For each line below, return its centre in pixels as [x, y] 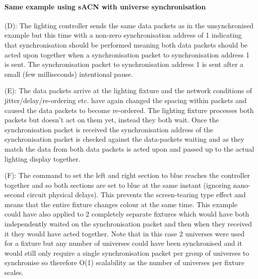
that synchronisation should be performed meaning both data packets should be [126, 44]
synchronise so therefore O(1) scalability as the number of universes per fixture [125, 262]
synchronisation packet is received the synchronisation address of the [109, 129]
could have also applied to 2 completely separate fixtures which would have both [127, 214]
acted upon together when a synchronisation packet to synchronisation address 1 [127, 54]
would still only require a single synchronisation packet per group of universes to [127, 252]
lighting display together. [42, 158]
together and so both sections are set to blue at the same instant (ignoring [118, 185]
